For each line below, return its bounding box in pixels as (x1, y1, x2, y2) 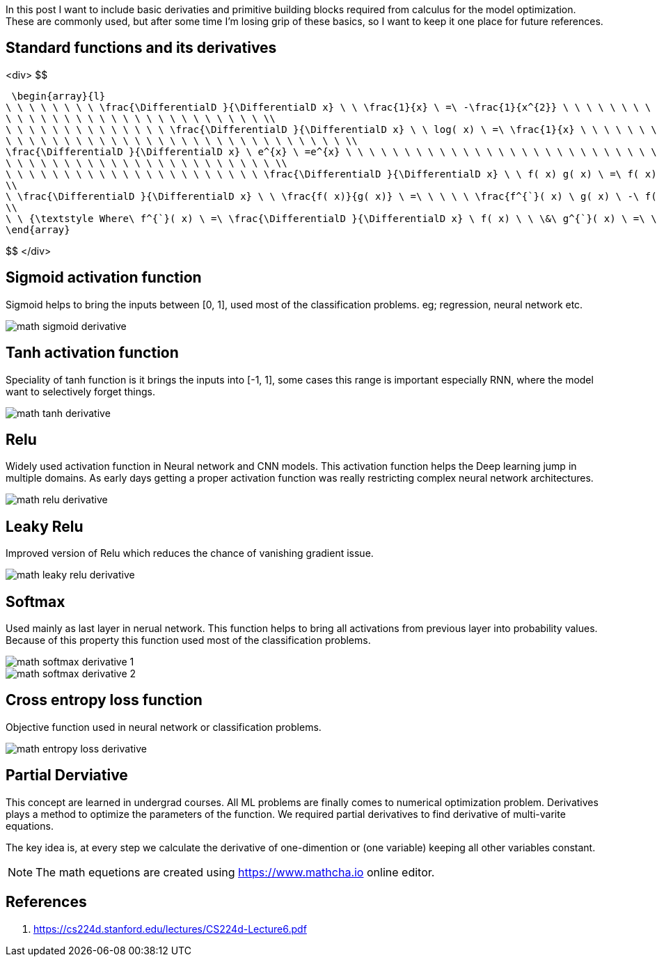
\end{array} (6, 223, 70, 235)
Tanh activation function (6, 344, 179, 362)
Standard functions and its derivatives (6, 39, 277, 57)
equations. (6, 819, 54, 832)
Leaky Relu (6, 517, 84, 535)
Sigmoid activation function (6, 269, 202, 287)
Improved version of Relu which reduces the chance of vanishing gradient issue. (6, 547, 374, 560)
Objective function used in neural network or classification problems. (6, 720, 322, 733)
